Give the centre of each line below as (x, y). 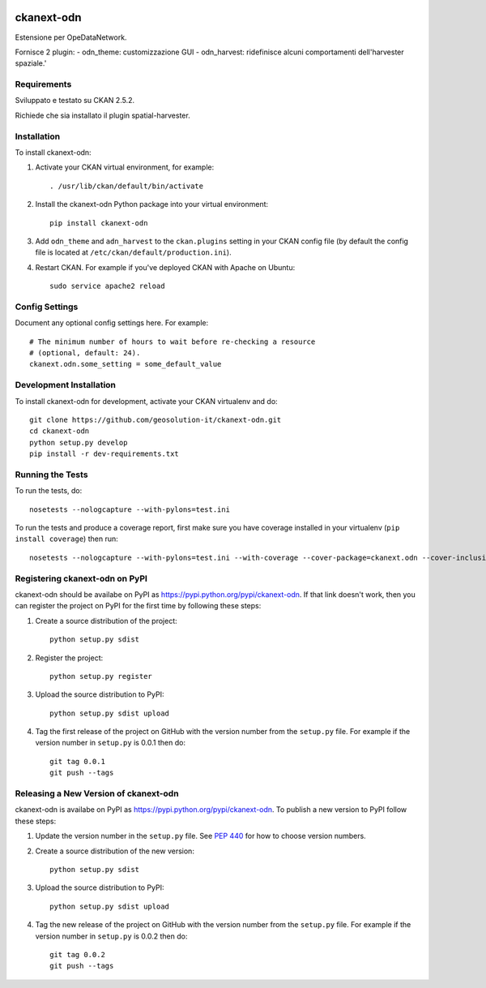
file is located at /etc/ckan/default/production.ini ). (133, 252)
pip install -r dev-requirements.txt (104, 454)
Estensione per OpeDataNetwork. (71, 37)
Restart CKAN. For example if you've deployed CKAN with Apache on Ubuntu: (165, 267)
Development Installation (66, 385)
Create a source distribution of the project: (106, 621)
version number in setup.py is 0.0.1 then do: (111, 743)
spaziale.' (31, 63)
